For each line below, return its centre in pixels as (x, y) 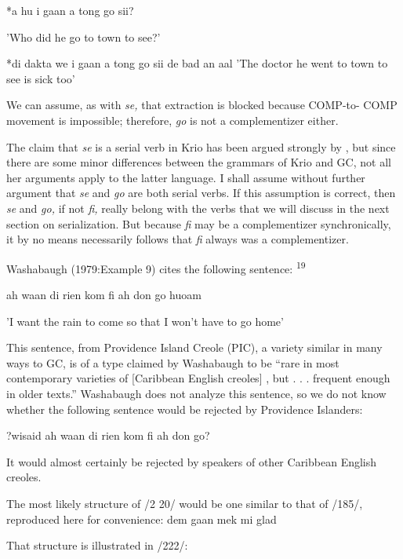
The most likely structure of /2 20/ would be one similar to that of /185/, (185, 503)
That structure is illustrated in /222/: (97, 545)
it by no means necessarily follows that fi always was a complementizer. (178, 239)
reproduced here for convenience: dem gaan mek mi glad (142, 519)
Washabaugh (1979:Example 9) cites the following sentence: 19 (156, 267)
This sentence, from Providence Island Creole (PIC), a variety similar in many (194, 347)
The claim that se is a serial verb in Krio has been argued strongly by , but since (201, 146)
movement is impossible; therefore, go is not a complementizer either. (172, 120)
